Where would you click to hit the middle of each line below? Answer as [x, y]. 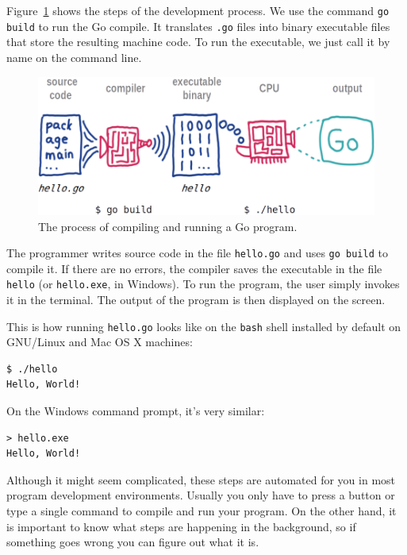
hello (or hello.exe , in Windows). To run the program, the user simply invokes [203, 284]
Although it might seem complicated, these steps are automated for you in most [201, 479]
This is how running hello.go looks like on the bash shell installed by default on [204, 326]
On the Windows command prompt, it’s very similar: [136, 411]
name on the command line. [74, 57]
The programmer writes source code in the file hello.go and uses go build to [197, 253]
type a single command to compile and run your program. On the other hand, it [202, 511]
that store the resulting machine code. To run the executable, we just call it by [198, 42]
